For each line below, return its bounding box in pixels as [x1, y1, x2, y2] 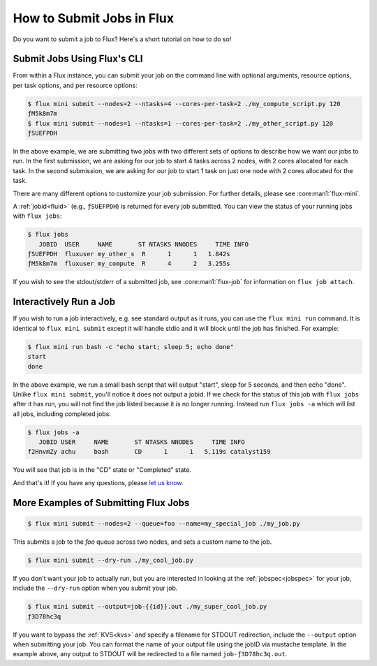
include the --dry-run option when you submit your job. [13, 584, 178, 593]
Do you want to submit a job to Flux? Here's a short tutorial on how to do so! [13, 35, 232, 43]
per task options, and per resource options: [13, 81, 138, 89]
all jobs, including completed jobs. [13, 409, 112, 418]
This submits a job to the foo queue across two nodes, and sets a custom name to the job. [13, 538, 272, 546]
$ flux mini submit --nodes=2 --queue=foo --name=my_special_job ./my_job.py [27, 519, 300, 527]
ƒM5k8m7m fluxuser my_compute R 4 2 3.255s [27, 260, 230, 268]
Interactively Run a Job [13, 296, 115, 308]
